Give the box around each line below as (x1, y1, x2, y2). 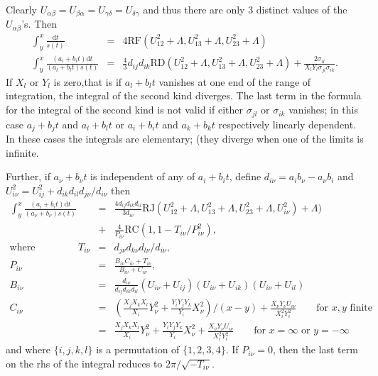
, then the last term (272, 342, 358, 357)
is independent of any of (90, 169, 195, 184)
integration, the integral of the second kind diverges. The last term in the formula (6, 88, 362, 103)
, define (229, 169, 261, 184)
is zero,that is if (53, 74, 122, 89)
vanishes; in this (288, 102, 358, 117)
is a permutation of (96, 342, 180, 357)
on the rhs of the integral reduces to (6, 355, 163, 370)
